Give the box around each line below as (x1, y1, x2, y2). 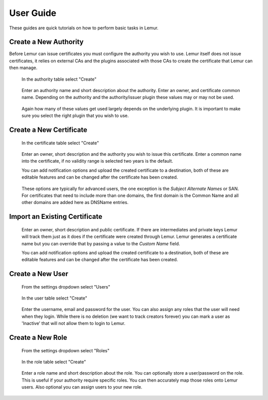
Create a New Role (9, 333, 67, 342)
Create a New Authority (9, 38, 84, 46)
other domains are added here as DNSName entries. (21, 200, 129, 205)
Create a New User (9, 270, 68, 278)
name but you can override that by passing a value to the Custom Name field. (21, 240, 181, 246)
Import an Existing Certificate (9, 212, 103, 221)
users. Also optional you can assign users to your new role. (21, 384, 142, 390)
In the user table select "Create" (21, 295, 88, 301)
